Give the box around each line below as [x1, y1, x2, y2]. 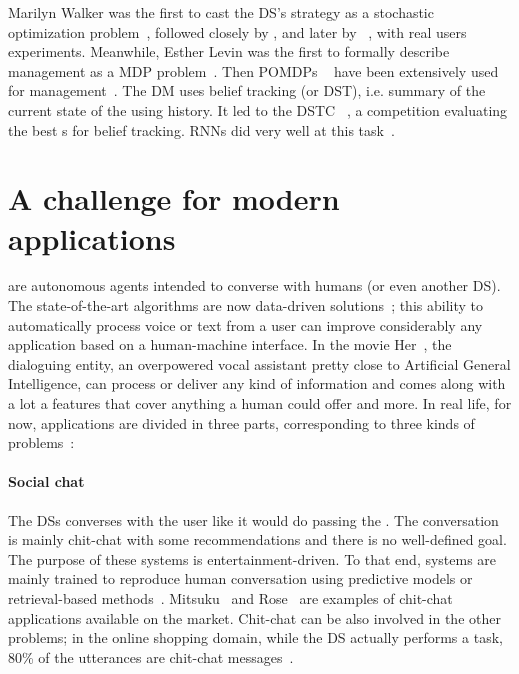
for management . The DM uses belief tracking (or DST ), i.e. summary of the [8, 80, 486, 101]
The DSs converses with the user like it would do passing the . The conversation [8, 509, 499, 530]
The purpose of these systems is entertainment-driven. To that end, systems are [8, 548, 497, 569]
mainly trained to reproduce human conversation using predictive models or [8, 568, 473, 589]
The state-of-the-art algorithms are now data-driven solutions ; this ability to [8, 295, 483, 316]
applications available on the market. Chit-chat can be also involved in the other [8, 607, 501, 628]
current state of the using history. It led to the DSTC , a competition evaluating [8, 99, 508, 120]
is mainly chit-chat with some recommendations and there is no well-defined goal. [8, 529, 507, 550]
